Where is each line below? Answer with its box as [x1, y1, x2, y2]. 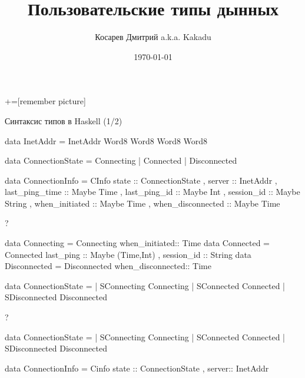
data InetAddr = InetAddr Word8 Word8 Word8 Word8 [5, 134, 208, 147]
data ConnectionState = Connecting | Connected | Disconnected [5, 154, 237, 167]
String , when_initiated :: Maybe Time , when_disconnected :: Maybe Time [5, 197, 280, 209]
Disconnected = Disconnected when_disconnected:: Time [5, 260, 211, 272]
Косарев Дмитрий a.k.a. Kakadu [95, 31, 211, 43]
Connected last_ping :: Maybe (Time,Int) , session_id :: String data [5, 248, 251, 260]
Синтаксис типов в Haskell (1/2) [5, 114, 122, 127]
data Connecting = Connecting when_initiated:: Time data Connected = [5, 237, 270, 249]
